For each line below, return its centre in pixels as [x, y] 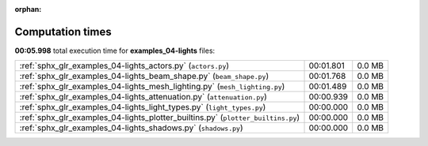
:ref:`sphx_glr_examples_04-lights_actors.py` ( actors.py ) [124, 66]
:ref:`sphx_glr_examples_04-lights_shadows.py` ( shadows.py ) [131, 128]
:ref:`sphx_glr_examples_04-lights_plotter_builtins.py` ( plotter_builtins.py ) [160, 118]
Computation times [63, 32]
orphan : [28, 9]
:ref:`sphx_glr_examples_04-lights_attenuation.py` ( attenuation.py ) [143, 97]
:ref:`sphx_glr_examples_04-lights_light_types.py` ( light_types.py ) [143, 107]
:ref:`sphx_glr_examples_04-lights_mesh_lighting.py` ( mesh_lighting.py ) [152, 87]
